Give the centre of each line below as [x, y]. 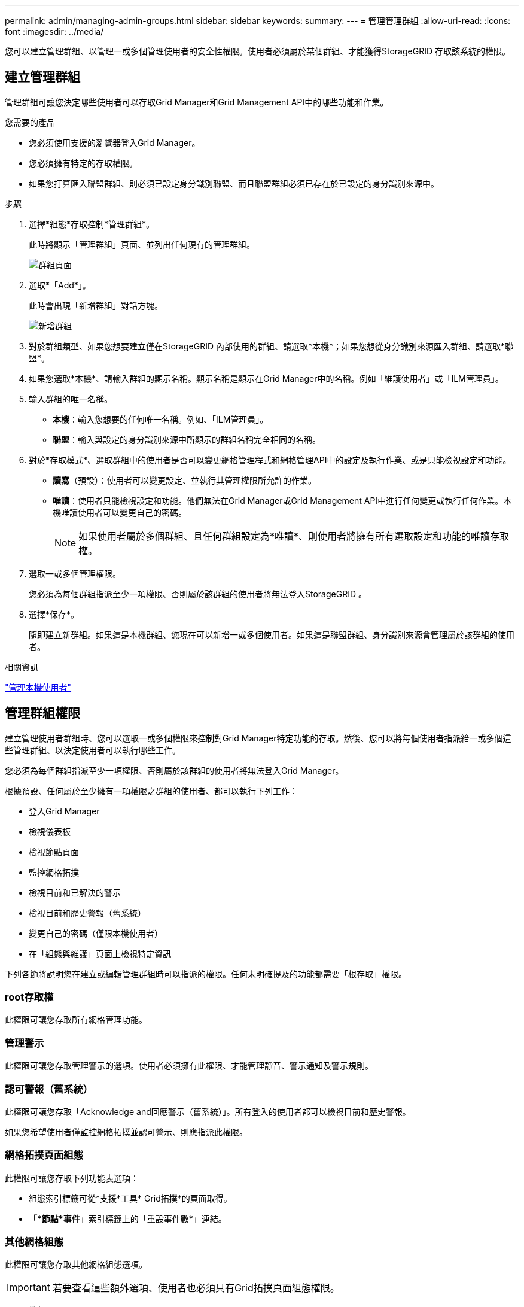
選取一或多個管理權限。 [75, 573]
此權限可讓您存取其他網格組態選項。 [76, 1265]
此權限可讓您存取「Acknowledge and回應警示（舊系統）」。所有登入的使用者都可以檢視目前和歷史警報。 [208, 1111]
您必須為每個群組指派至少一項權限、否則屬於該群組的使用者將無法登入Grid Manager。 [174, 770]
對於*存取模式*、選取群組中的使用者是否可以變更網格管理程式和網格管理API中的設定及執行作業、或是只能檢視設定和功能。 [270, 460]
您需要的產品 [30, 122]
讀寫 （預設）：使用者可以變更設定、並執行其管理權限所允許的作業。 [185, 480]
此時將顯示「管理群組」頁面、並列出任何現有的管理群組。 [142, 244]
